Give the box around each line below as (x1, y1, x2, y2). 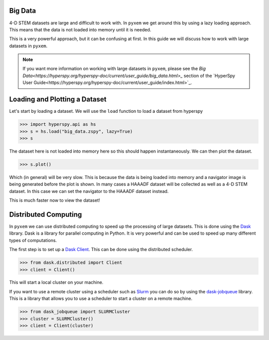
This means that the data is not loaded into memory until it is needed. (9, 26, 151, 32)
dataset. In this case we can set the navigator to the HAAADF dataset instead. (9, 188, 169, 194)
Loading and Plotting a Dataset (9, 95, 107, 104)
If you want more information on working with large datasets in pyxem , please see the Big (22, 66, 206, 72)
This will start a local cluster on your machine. (9, 279, 104, 285)
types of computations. (9, 237, 57, 243)
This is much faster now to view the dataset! (9, 197, 100, 203)
